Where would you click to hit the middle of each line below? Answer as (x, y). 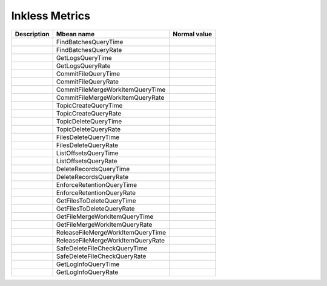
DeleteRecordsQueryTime (93, 169)
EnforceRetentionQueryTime (97, 184)
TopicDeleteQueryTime (89, 121)
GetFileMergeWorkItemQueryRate (104, 224)
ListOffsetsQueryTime (87, 153)
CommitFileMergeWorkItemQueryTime (111, 89)
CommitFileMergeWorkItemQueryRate (110, 97)
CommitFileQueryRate (88, 82)
